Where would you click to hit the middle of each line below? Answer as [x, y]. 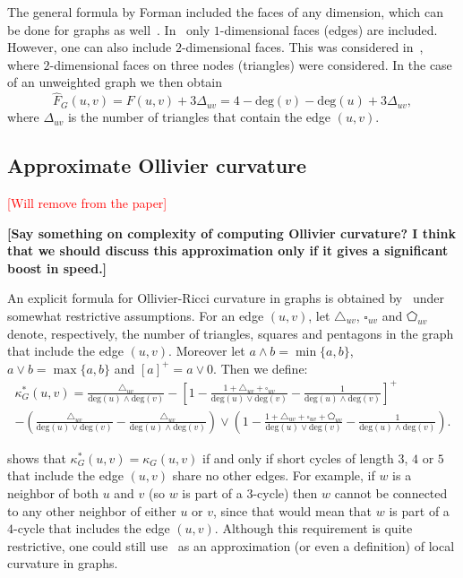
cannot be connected [391, 493]
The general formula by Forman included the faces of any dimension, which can [225, 12]
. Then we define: [261, 368]
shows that [37, 457]
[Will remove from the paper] [87, 202]
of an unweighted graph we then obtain [115, 82]
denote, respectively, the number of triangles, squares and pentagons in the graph [231, 333]
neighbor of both [53, 493]
